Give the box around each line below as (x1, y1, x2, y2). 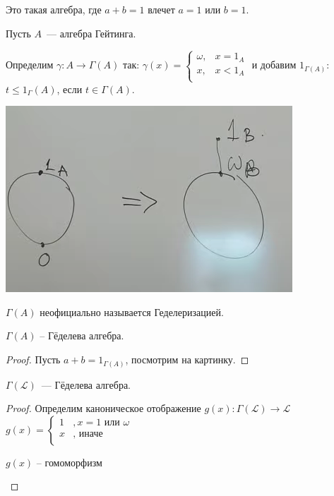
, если (56, 81, 83, 96)
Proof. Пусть (6, 352, 61, 367)
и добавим (251, 57, 297, 72)
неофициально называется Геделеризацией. (40, 304, 224, 319)
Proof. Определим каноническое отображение (6, 401, 201, 416)
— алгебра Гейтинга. (46, 25, 136, 40)
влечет (148, 2, 175, 16)
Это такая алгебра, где (6, 2, 102, 16)
